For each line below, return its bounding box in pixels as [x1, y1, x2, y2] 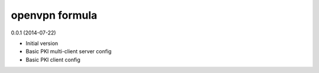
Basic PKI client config [25, 56, 81, 63]
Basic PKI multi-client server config [25, 48, 112, 55]
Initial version [25, 40, 58, 47]
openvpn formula [11, 9, 97, 22]
